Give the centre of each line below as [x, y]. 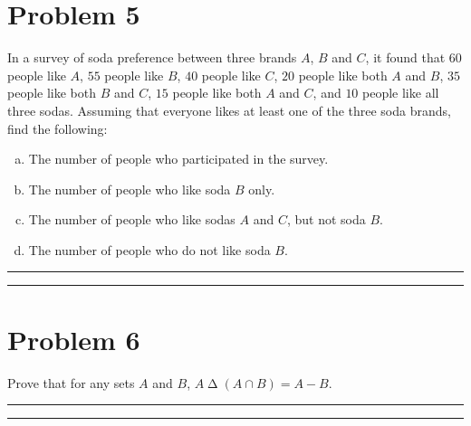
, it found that [405, 57]
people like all [401, 93]
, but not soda [326, 219]
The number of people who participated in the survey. [178, 159]
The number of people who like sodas [132, 219]
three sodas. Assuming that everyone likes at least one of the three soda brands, [229, 110]
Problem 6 [74, 339]
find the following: [58, 128]
